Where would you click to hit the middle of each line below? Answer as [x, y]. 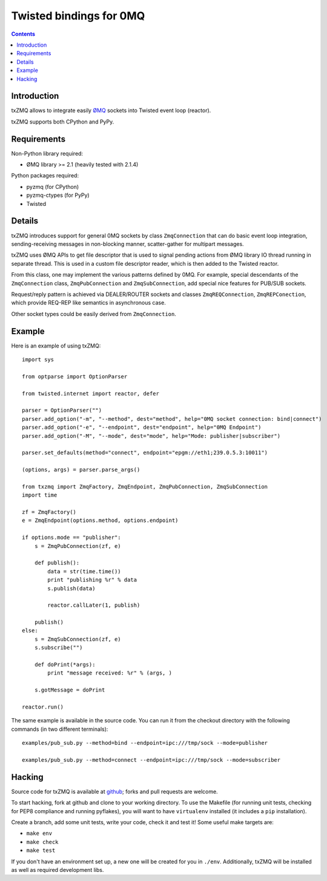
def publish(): [57, 563]
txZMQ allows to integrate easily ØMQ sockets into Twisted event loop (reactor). [111, 111]
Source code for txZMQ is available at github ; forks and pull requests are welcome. [114, 791]
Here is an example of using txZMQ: [56, 346]
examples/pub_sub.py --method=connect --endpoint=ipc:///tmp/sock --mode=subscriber [151, 760]
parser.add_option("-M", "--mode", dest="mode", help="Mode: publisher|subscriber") [151, 436]
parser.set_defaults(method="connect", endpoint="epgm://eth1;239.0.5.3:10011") [145, 453]
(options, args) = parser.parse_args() [81, 470]
